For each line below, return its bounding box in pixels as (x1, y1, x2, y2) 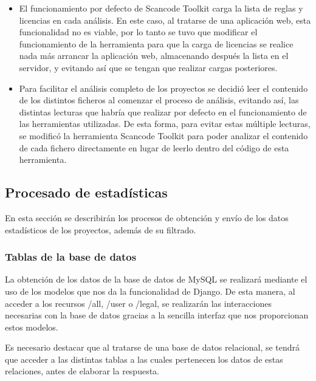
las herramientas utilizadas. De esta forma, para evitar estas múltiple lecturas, (19, 117, 311, 130)
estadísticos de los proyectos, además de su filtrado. (5, 223, 196, 236)
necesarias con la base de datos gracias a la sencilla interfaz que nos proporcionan (5, 309, 309, 321)
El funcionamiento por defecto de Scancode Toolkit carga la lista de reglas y (19, 2, 303, 14)
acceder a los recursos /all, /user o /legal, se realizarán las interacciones (5, 297, 272, 309)
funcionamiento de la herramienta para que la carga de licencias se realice (19, 37, 294, 50)
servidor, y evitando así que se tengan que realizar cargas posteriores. (19, 61, 278, 74)
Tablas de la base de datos (5, 249, 137, 264)
